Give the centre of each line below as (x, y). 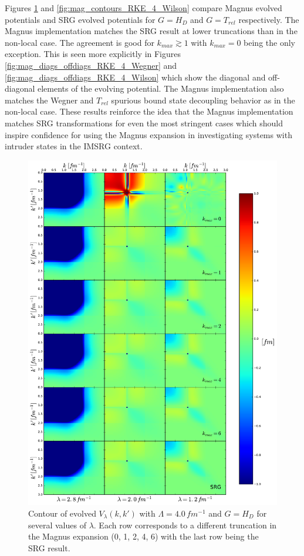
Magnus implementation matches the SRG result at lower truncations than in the (151, 31)
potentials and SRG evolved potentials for (80, 19)
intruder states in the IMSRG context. (74, 146)
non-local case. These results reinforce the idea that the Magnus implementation (149, 111)
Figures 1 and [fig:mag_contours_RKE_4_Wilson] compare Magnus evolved (143, 8)
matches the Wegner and (49, 100)
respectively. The (269, 19)
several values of (57, 525)
